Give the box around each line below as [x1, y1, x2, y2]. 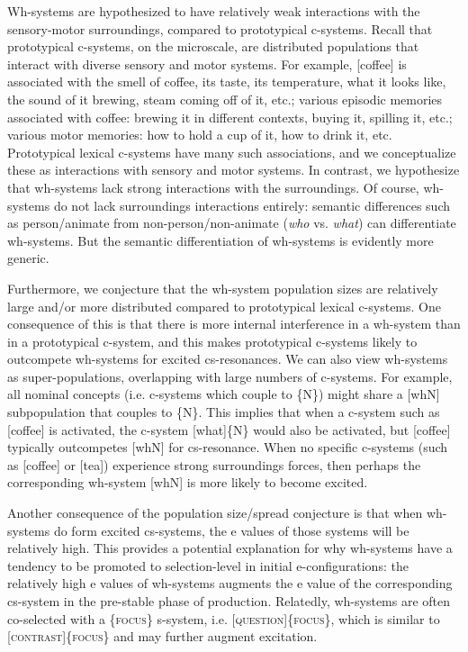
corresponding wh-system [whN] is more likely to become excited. [7, 473, 368, 492]
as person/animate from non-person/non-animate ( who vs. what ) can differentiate [7, 213, 456, 232]
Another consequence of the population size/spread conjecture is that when [7, 503, 423, 522]
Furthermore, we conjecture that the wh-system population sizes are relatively [7, 278, 438, 297]
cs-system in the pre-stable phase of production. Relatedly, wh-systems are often [7, 592, 451, 610]
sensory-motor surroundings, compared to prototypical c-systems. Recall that [7, 19, 433, 38]
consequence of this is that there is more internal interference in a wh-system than [7, 314, 461, 333]
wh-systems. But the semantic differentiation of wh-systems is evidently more [7, 231, 434, 249]
